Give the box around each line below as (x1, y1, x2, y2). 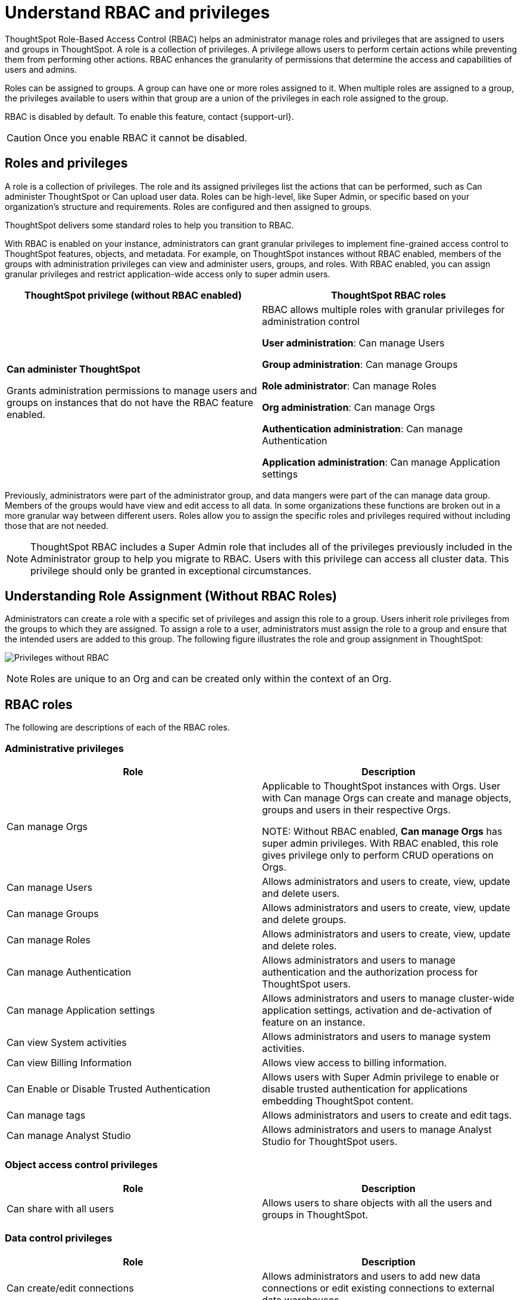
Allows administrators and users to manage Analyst (262, 1123, 492, 1136)
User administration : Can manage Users (262, 336, 445, 349)
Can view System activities (7, 1036, 127, 1049)
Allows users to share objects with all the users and (262, 1196, 492, 1209)
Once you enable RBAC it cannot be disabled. (43, 131, 248, 144)
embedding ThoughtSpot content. (262, 1095, 414, 1107)
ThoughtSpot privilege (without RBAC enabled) (24, 289, 242, 301)
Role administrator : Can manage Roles (262, 379, 436, 392)
